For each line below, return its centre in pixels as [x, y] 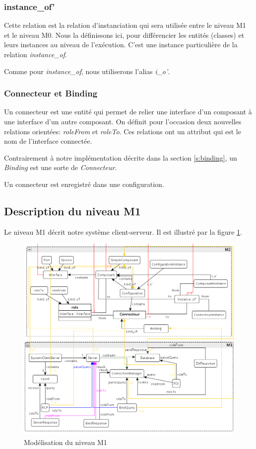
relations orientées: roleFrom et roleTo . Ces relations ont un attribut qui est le [123, 131]
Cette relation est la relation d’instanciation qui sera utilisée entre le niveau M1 [125, 25]
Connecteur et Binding [51, 93]
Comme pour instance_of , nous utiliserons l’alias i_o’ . [87, 71]
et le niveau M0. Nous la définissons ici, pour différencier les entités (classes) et [124, 35]
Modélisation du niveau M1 [65, 442]
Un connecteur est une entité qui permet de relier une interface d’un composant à [128, 112]
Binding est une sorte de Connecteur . [61, 167]
